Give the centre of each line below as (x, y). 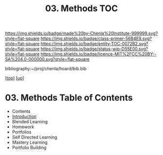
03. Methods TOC (81, 9)
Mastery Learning (30, 142)
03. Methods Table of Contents (69, 98)
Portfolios (22, 132)
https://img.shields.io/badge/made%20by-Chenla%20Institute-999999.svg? (81, 33)
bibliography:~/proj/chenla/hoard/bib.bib (46, 69)
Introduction (24, 116)
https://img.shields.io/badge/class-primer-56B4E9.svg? (96, 39)
